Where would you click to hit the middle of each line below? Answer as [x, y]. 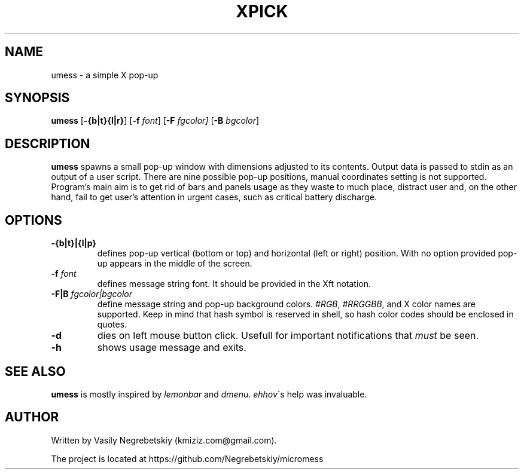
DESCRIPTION [48, 143]
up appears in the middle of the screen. [175, 264]
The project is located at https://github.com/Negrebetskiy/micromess [187, 458]
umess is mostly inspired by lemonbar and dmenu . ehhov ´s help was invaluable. [209, 394]
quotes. [112, 325]
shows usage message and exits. [172, 348]
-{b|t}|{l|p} [74, 243]
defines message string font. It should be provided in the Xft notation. [234, 284]
